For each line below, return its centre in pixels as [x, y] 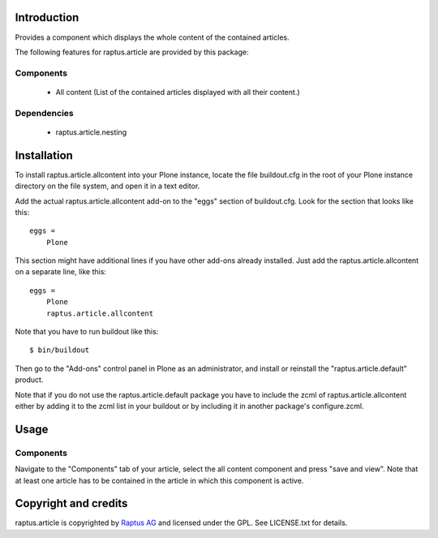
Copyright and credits [71, 504]
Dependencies [45, 113]
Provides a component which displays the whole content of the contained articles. [152, 37]
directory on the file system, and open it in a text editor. [107, 186]
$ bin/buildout [60, 350]
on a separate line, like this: [61, 272]
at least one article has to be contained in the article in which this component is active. [159, 480]
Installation [44, 155]
